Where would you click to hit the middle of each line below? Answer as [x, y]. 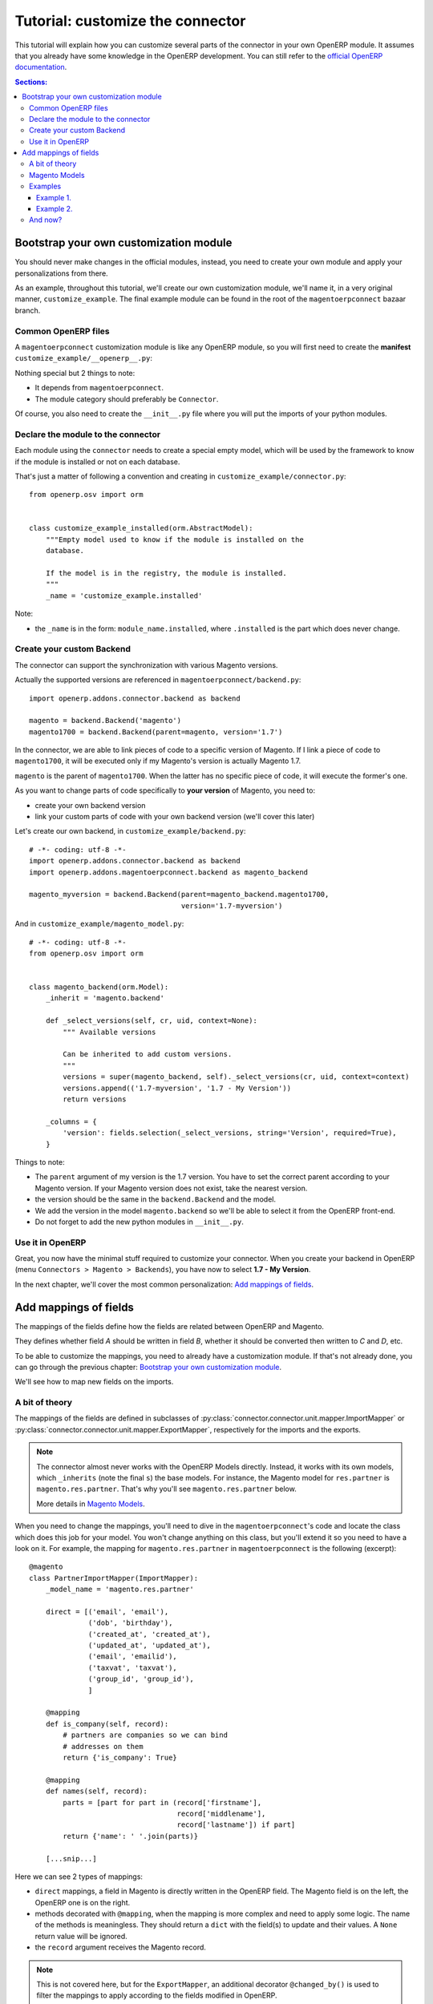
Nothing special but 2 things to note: [75, 373]
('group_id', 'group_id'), [141, 1679]
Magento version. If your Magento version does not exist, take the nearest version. [171, 1188]
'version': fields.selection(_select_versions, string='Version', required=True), [230, 1133]
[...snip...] [71, 1859]
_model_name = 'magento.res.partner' [119, 1590]
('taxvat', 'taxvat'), [133, 1668]
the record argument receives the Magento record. [120, 1947]
